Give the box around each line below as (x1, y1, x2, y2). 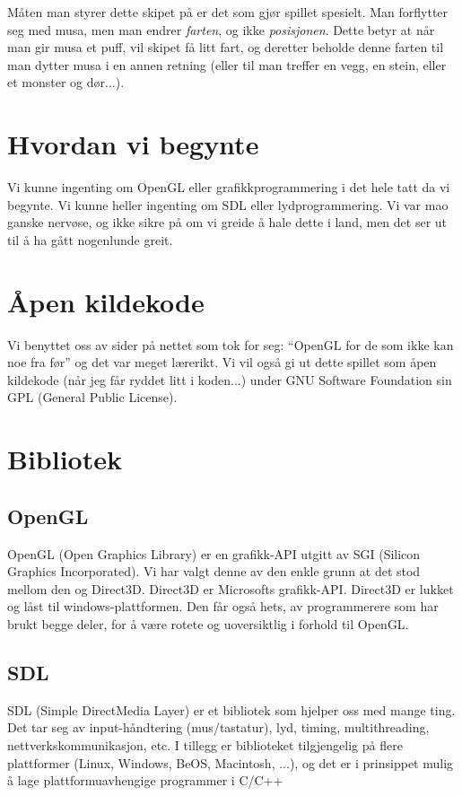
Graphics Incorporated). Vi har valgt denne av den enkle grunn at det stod (7, 562, 421, 581)
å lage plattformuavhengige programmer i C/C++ (7, 771, 283, 790)
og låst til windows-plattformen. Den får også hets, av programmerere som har (7, 597, 439, 616)
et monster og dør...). (7, 73, 125, 92)
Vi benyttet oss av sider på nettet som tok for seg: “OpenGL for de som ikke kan (7, 335, 454, 354)
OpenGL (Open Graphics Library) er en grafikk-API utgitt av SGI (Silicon (7, 544, 421, 563)
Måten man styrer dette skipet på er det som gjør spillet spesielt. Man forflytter (7, 3, 449, 21)
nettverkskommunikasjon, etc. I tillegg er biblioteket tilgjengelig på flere (7, 735, 403, 754)
